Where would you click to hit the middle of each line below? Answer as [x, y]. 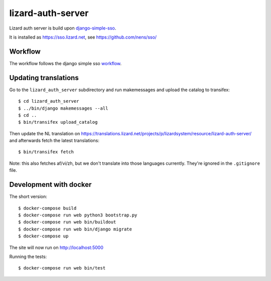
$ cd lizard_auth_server [49, 101]
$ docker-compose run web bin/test [62, 268]
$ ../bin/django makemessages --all [63, 108]
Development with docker [50, 185]
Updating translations [44, 78]
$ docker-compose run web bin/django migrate [75, 229]
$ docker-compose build [47, 208]
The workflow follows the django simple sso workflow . [65, 63]
